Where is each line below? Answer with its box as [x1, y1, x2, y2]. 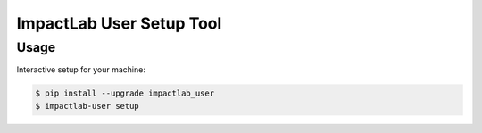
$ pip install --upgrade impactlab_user [35, 88, 214, 98]
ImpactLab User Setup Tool [16, 13, 222, 33]
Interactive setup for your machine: [16, 64, 146, 75]
